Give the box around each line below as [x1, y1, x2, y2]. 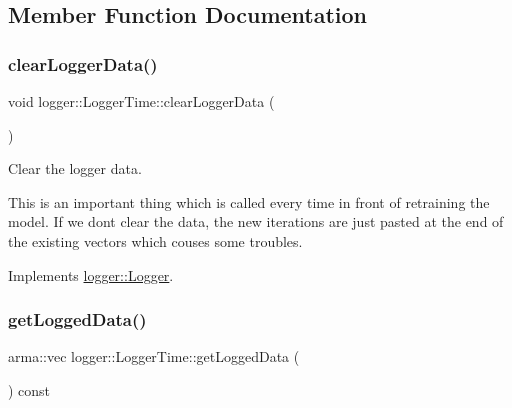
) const [8, 379, 51, 400]
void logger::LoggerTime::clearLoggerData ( [8, 91, 275, 111]
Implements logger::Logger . [8, 264, 174, 285]
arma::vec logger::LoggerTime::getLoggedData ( [8, 346, 300, 367]
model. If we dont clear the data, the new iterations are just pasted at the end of [8, 211, 504, 232]
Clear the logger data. [8, 158, 142, 179]
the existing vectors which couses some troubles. [8, 230, 303, 251]
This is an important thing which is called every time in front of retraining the [8, 191, 490, 212]
